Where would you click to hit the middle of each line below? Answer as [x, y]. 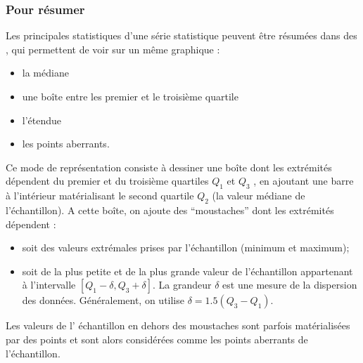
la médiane [45, 73]
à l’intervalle [49, 285]
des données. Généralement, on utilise [103, 300]
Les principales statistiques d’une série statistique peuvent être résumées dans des [181, 35]
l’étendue [42, 120]
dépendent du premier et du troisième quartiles [107, 181]
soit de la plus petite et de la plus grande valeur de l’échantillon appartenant [187, 271]
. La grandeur [182, 285]
